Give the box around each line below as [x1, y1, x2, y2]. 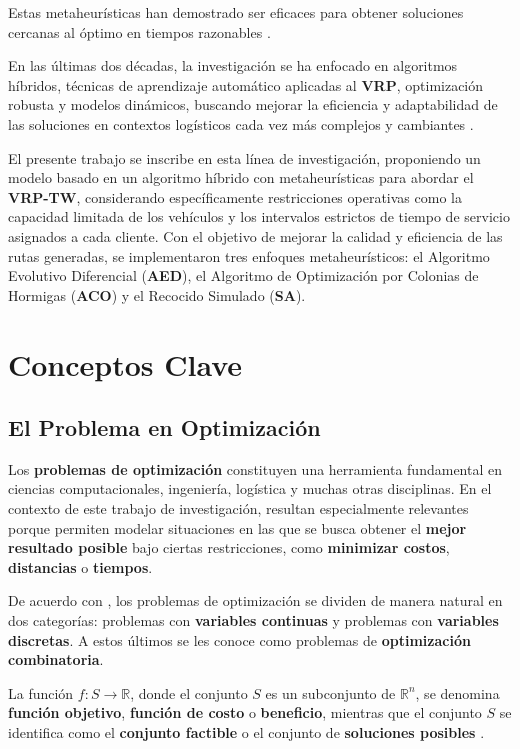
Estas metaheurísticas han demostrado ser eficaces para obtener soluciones [8, 2, 464, 22]
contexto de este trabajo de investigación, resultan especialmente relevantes [8, 498, 469, 519]
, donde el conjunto [130, 682, 248, 703]
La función [8, 682, 74, 703]
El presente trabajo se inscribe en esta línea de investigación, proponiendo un [8, 147, 481, 168]
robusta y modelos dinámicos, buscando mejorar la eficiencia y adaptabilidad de [8, 94, 498, 115]
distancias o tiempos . [8, 556, 153, 577]
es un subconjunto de [265, 682, 396, 703]
